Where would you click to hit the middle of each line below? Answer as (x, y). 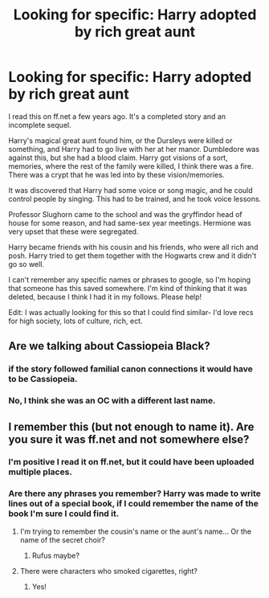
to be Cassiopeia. (43, 379)
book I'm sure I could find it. (64, 514)
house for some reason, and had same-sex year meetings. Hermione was (130, 223)
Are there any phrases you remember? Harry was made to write (134, 494)
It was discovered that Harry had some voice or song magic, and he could (130, 190)
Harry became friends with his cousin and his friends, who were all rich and (133, 247)
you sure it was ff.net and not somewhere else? (129, 439)
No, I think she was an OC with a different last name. (112, 401)
